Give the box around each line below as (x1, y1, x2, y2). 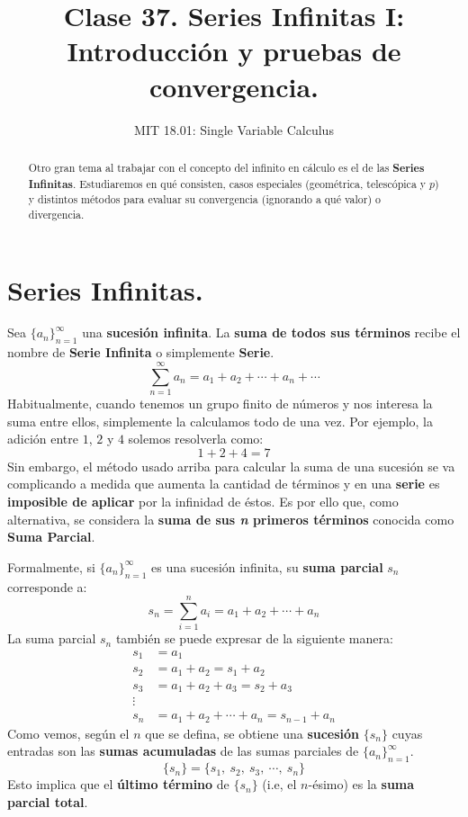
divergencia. (28, 206, 85, 221)
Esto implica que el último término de (7, 775, 229, 794)
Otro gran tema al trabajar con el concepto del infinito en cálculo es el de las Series (28, 159, 425, 175)
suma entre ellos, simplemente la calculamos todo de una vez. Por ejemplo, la (7, 411, 434, 430)
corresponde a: (7, 577, 87, 596)
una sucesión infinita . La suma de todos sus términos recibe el (82, 323, 461, 342)
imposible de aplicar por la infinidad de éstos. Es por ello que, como (7, 491, 399, 510)
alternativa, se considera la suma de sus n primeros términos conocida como (7, 509, 454, 528)
